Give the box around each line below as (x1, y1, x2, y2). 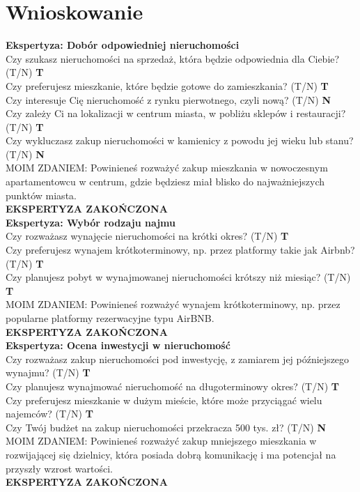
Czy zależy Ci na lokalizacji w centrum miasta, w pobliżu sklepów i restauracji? (6, 106, 346, 121)
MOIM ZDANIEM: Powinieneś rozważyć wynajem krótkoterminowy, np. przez (6, 297, 341, 312)
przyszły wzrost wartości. (6, 461, 113, 475)
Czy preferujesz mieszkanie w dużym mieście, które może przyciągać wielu (6, 392, 322, 407)
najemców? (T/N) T (6, 406, 93, 421)
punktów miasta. (6, 187, 77, 202)
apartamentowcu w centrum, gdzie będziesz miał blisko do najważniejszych (6, 174, 325, 189)
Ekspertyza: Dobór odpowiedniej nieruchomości (6, 38, 240, 52)
